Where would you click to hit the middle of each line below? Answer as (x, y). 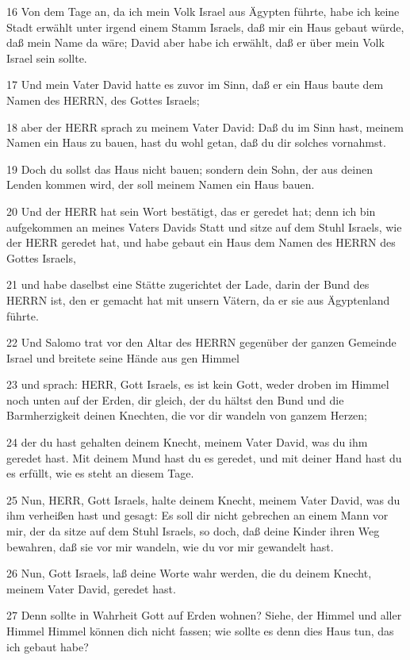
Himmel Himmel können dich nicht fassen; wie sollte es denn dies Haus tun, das (200, 631)
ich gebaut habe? (48, 646)
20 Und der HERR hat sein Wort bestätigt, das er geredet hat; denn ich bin (191, 211)
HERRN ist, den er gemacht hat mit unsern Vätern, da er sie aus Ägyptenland (198, 299)
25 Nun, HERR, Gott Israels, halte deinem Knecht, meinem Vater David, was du (203, 499)
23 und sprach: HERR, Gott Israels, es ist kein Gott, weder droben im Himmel (198, 384)
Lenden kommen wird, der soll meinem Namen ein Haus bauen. (161, 184)
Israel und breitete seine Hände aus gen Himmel (123, 357)
